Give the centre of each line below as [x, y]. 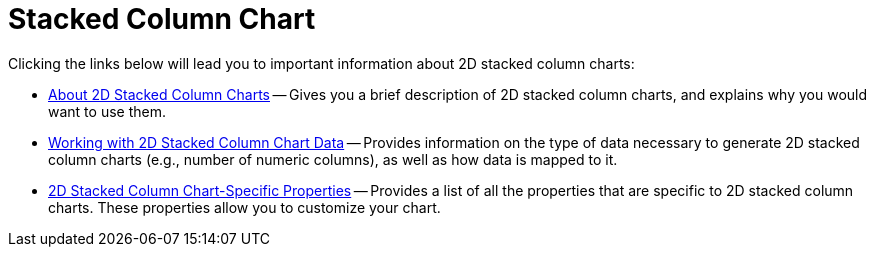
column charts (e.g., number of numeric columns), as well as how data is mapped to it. [333, 159]
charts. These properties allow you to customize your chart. [244, 207]
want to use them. [107, 111]
